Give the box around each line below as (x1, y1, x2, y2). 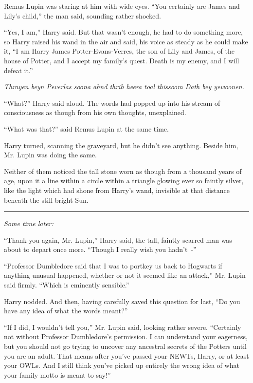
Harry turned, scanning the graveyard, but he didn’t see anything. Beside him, (4, 140, 238, 150)
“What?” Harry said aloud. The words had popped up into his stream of (4, 97, 220, 108)
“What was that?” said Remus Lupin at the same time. (4, 123, 169, 134)
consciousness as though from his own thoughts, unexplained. (4, 107, 186, 117)
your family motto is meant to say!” (4, 369, 111, 380)
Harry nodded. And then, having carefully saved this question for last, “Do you (4, 296, 240, 306)
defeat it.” (4, 65, 33, 75)
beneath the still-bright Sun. (4, 194, 89, 205)
